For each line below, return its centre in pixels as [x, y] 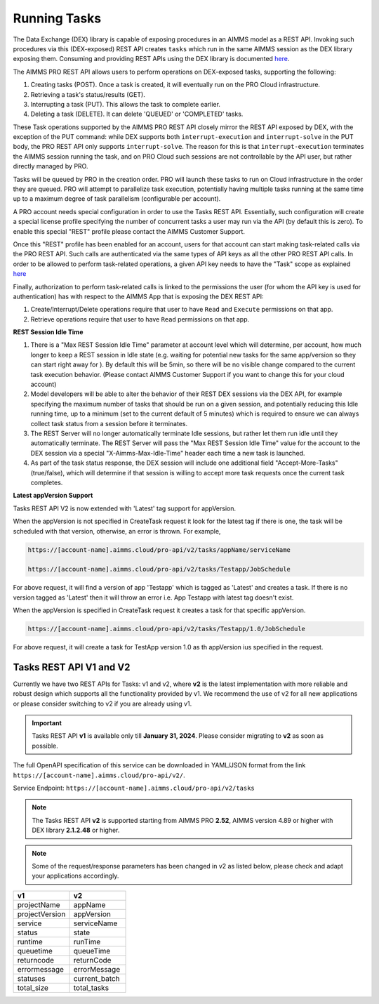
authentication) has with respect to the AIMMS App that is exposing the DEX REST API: [138, 296]
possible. [45, 746]
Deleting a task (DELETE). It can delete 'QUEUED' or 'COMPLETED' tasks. [137, 114]
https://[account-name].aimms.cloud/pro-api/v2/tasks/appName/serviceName [159, 550]
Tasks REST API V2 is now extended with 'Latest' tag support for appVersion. [125, 508]
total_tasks [91, 988]
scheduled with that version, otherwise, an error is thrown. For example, [117, 531]
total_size [33, 988]
